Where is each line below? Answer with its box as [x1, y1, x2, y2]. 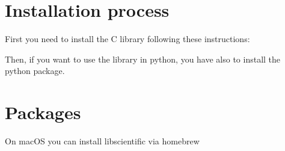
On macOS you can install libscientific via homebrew [5, 135, 200, 147]
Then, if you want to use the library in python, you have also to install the [5, 52, 281, 65]
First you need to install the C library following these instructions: [5, 32, 250, 45]
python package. [5, 64, 65, 77]
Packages [5, 100, 81, 125]
